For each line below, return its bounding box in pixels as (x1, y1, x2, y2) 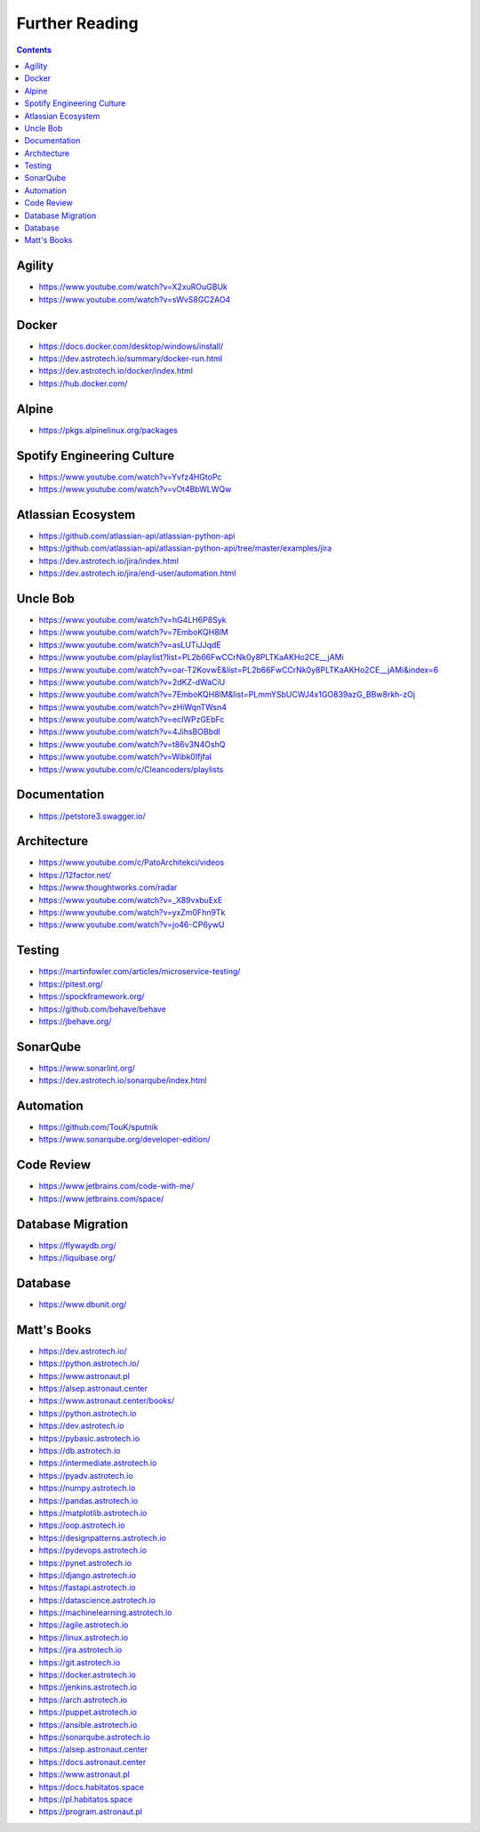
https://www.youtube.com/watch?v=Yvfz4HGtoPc (38, 472, 222, 482)
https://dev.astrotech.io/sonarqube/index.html (38, 1075, 208, 1085)
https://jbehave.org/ (38, 1015, 112, 1027)
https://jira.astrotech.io (38, 1644, 123, 1655)
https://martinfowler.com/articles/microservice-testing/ (38, 966, 241, 977)
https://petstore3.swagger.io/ (38, 811, 146, 821)
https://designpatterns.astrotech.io (38, 1532, 166, 1543)
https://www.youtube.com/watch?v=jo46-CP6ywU (38, 919, 225, 930)
